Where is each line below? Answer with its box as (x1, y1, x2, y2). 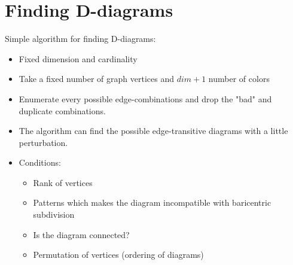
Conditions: (19, 156, 61, 169)
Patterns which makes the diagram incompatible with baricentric (33, 196, 271, 209)
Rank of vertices (33, 176, 93, 188)
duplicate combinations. (19, 104, 106, 117)
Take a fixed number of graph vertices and (19, 72, 174, 85)
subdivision (33, 208, 75, 221)
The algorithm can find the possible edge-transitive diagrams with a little (19, 124, 288, 137)
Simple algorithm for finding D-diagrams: (5, 32, 156, 45)
